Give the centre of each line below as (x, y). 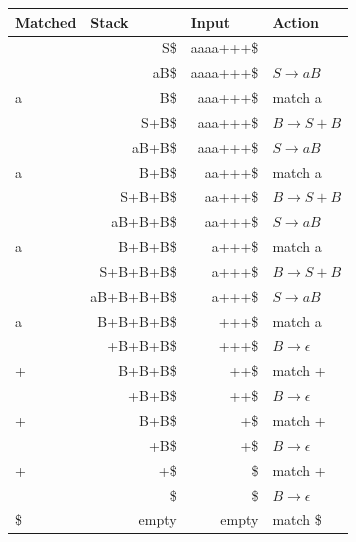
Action (295, 21)
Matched (46, 21)
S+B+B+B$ (138, 270)
